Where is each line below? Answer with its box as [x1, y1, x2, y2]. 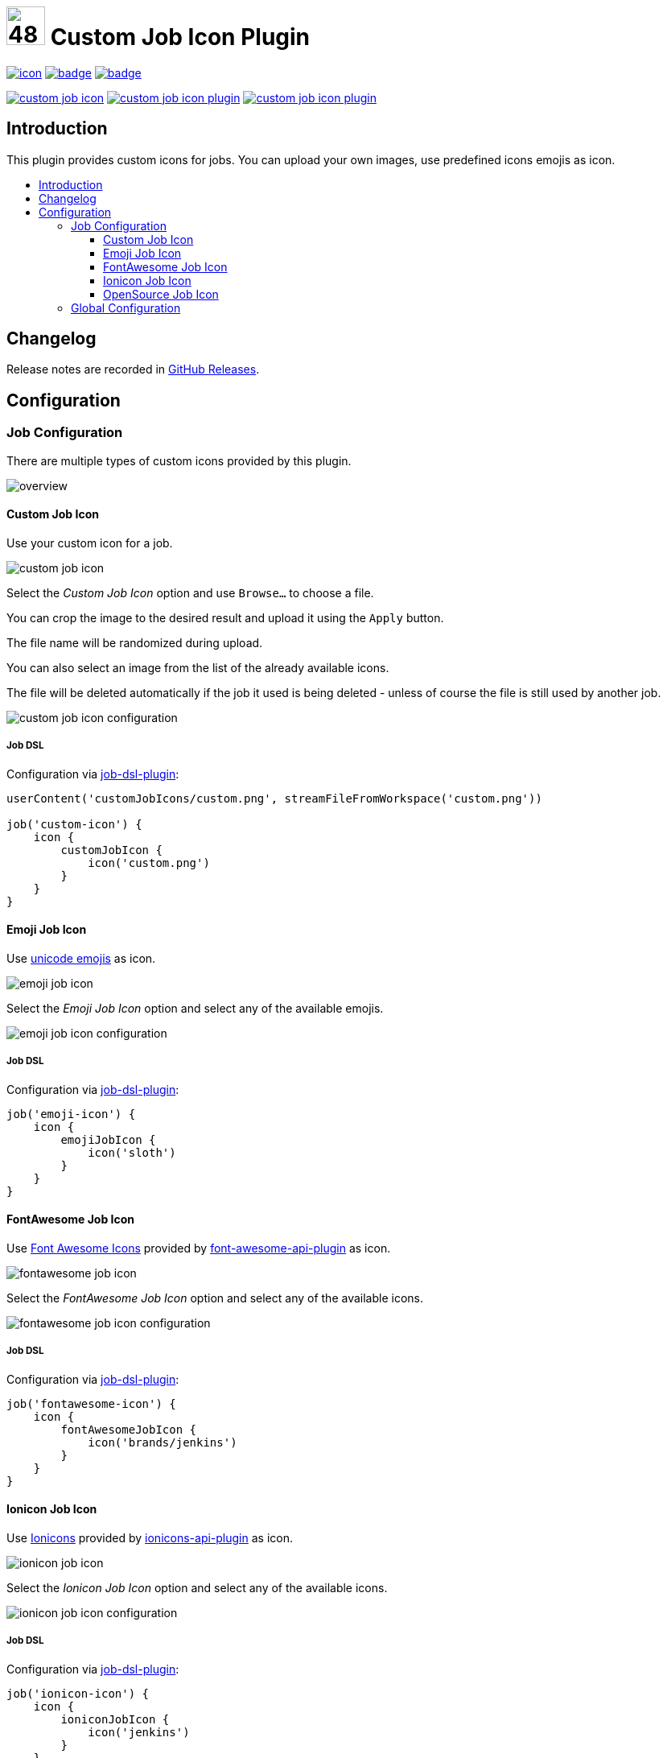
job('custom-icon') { [6, 817, 142, 831]
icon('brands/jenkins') [88, 1435, 237, 1449]
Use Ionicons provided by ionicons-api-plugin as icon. [6, 1530, 293, 1545]
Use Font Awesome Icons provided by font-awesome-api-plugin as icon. [6, 1240, 391, 1255]
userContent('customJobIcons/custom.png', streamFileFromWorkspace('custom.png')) [6, 791, 542, 805]
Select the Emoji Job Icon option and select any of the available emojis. [6, 1001, 384, 1015]
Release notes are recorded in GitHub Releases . [6, 362, 260, 377]
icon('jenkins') [88, 1725, 190, 1739]
